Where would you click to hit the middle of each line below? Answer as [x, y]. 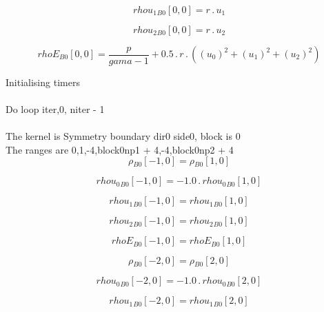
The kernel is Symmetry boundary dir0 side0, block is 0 [123, 135]
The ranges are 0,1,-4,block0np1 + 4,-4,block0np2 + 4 [120, 149]
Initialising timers [43, 82]
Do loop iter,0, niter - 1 [55, 108]
